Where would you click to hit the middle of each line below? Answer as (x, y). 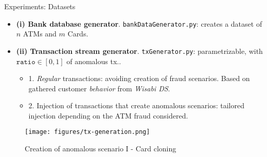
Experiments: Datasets (40, 6)
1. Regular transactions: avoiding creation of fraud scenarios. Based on (139, 78)
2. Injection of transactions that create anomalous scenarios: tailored (136, 105)
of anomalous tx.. (94, 61)
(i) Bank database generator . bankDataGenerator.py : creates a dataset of (139, 23)
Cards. (78, 34)
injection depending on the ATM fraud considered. (108, 115)
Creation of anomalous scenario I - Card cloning (101, 149)
